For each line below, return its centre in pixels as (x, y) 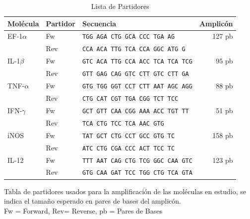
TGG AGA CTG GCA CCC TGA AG (128, 37)
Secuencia (99, 23)
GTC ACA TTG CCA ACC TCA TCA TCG (137, 62)
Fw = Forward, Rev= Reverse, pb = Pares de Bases (83, 210)
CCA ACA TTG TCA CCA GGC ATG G (134, 49)
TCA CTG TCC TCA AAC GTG (123, 123)
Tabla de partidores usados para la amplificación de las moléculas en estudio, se (125, 191)
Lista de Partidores (120, 6)
